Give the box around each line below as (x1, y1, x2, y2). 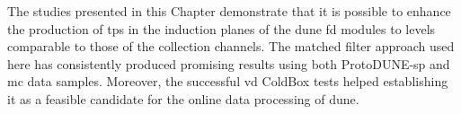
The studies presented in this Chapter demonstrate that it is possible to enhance (7, 2, 451, 20)
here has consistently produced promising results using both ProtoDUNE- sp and (7, 54, 450, 73)
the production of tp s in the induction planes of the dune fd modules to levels (7, 19, 436, 38)
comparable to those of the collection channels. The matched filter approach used (7, 37, 455, 56)
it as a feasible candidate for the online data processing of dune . (7, 89, 359, 108)
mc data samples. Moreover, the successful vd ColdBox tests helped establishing (7, 72, 448, 91)
